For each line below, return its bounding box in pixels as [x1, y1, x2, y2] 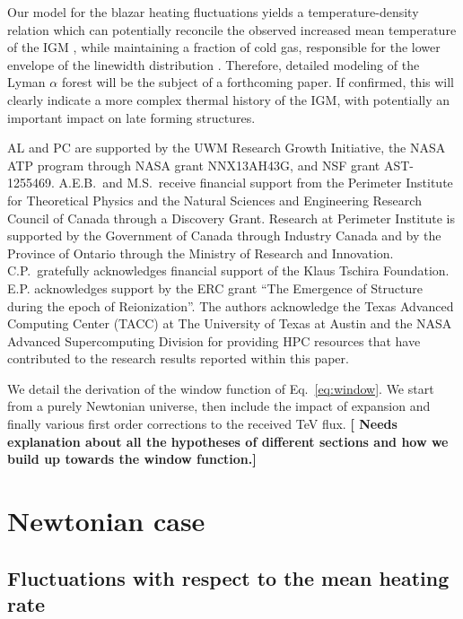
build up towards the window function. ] [7, 449, 257, 468]
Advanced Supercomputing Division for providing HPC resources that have [7, 331, 421, 350]
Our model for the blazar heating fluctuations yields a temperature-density [7, 3, 419, 21]
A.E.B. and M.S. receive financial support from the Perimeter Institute [58, 173, 453, 192]
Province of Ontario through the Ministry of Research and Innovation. [7, 243, 394, 262]
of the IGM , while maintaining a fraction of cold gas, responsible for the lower [7, 38, 441, 57]
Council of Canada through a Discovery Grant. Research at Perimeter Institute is [7, 208, 455, 227]
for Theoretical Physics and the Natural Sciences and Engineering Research [7, 190, 422, 209]
